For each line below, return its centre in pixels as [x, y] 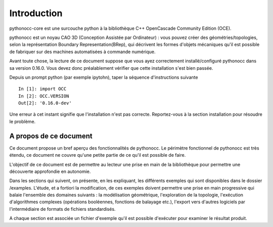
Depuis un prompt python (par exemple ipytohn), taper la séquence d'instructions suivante [104, 77]
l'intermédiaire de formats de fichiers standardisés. [62, 209]
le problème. [22, 121]
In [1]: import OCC [42, 89]
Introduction [36, 13]
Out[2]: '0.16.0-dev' [45, 103]
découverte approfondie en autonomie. [50, 171]
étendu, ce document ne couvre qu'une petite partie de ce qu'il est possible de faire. [98, 155]
